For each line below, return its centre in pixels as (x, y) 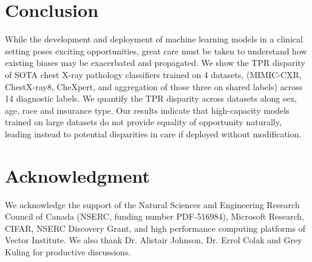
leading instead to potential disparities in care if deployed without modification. (153, 133)
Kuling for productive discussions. (68, 251)
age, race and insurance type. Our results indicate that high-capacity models (147, 110)
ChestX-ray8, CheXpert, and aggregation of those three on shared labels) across (154, 86)
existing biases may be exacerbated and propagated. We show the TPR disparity (155, 63)
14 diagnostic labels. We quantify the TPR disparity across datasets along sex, (151, 98)
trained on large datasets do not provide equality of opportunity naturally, (143, 122)
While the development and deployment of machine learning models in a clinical (154, 39)
